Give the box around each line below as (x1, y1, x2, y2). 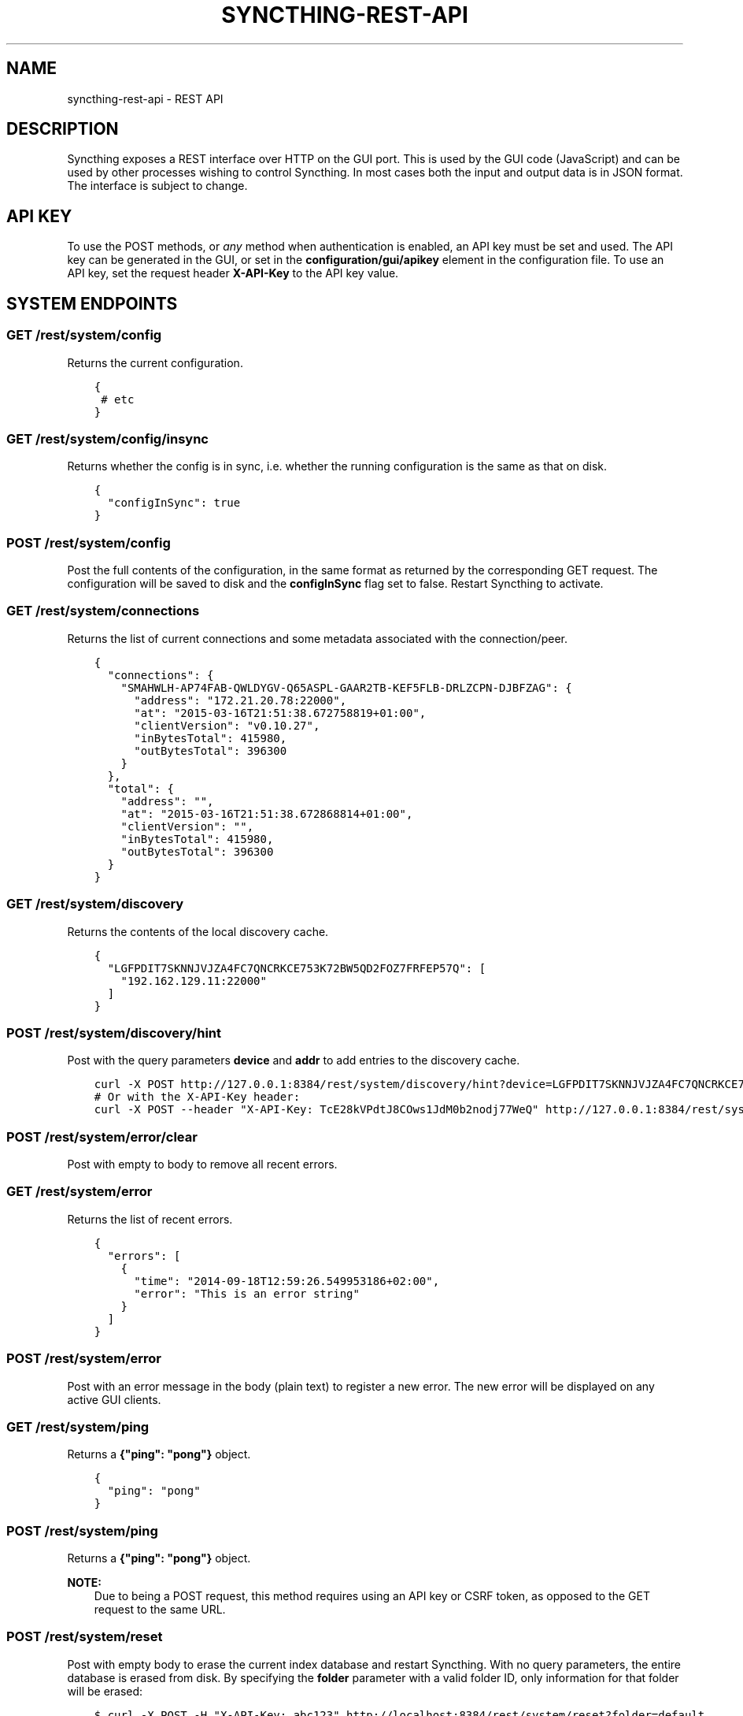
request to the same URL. (94, 1603, 226, 1616)
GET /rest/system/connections (6, 603, 200, 619)
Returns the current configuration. (67, 355, 243, 370)
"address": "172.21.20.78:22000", (134, 693, 347, 707)
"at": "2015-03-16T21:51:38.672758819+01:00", (134, 706, 427, 719)
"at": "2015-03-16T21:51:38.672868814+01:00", (120, 807, 413, 820)
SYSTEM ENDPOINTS (6, 293, 178, 314)
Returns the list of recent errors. (67, 1212, 233, 1226)
